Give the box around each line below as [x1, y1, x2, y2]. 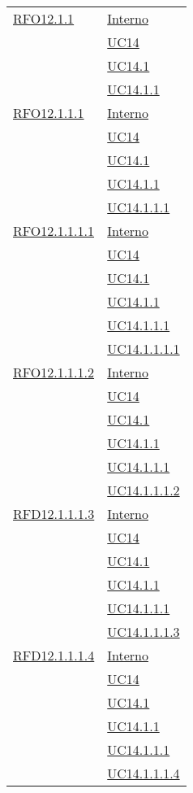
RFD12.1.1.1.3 [13, 504, 95, 523]
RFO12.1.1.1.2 [13, 363, 95, 381]
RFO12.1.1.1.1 [13, 221, 95, 240]
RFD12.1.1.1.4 [13, 646, 95, 664]
